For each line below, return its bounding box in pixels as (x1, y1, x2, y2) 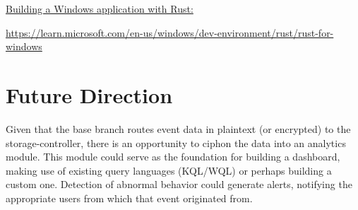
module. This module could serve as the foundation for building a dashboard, (6, 149, 340, 164)
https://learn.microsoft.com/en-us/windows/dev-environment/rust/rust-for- (6, 25, 334, 40)
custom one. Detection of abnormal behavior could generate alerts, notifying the (6, 177, 352, 192)
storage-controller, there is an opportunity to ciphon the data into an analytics (6, 135, 346, 150)
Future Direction (6, 80, 173, 109)
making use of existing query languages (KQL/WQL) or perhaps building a (6, 163, 332, 177)
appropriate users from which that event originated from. (6, 190, 253, 205)
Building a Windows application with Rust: (6, 1, 193, 16)
